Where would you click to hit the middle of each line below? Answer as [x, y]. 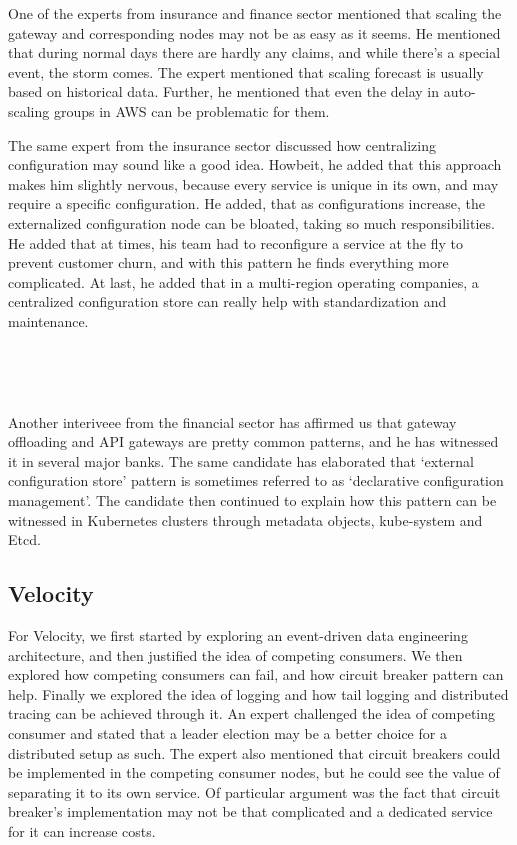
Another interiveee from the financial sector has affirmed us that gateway [232, 421]
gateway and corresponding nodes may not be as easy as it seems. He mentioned [254, 32]
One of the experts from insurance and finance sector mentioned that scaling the [255, 13]
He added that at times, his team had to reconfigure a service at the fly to [235, 242]
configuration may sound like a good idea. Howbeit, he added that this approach [255, 164]
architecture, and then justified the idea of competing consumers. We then [235, 654]
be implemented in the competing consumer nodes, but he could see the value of [254, 772]
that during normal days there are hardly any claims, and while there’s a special [254, 52]
